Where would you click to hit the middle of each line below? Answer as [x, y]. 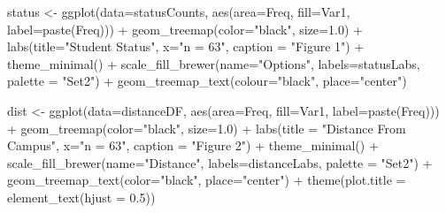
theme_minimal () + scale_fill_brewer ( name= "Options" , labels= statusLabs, [214, 63]
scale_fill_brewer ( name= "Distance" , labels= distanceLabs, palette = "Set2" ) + [220, 162]
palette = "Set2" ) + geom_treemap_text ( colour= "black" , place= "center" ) [207, 81]
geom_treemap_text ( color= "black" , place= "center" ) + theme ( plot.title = [207, 180]
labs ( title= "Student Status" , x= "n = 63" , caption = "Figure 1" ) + [186, 46]
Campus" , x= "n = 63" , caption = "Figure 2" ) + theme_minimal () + [193, 145]
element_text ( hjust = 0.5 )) [81, 197]
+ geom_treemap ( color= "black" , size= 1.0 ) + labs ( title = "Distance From [207, 128]
